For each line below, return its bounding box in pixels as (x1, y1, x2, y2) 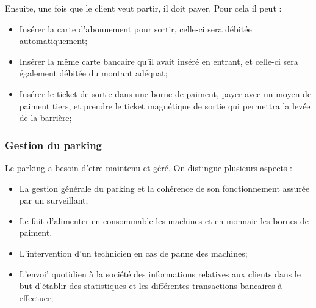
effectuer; (19, 291, 54, 304)
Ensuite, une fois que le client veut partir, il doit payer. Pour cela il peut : (5, 2, 282, 14)
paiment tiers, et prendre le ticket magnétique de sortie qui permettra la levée (19, 99, 311, 112)
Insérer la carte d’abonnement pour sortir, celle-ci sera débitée (19, 22, 252, 35)
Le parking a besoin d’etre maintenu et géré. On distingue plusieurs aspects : (5, 161, 292, 174)
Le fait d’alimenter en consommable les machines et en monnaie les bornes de (19, 214, 309, 227)
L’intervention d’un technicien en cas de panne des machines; (19, 246, 248, 259)
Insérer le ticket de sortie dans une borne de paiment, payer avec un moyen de (19, 87, 312, 100)
